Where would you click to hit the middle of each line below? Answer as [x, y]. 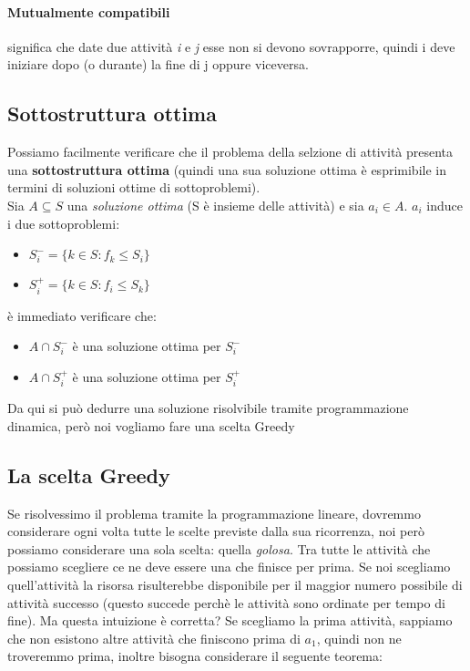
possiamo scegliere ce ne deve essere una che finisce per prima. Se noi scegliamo [229, 567]
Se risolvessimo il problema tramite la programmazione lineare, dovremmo [214, 513]
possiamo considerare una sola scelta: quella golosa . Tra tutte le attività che [219, 548]
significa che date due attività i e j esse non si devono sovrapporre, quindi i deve [231, 46]
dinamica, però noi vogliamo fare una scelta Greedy [151, 425]
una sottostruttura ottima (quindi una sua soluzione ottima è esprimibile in [227, 169]
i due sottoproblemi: [64, 223]
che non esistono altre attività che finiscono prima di [154, 638]
